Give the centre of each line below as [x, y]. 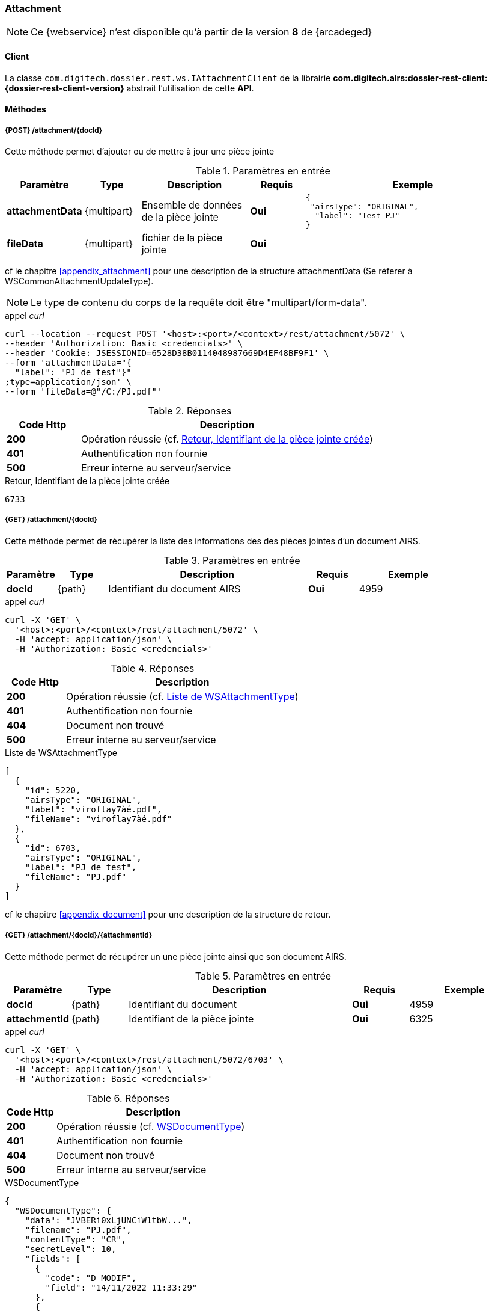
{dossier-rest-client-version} [65, 88]
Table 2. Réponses [190, 410]
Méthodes [26, 109]
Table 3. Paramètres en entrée [232, 560]
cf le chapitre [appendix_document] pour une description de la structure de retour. [168, 914]
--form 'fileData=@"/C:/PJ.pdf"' [84, 391]
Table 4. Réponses [153, 668]
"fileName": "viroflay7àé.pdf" [99, 819]
